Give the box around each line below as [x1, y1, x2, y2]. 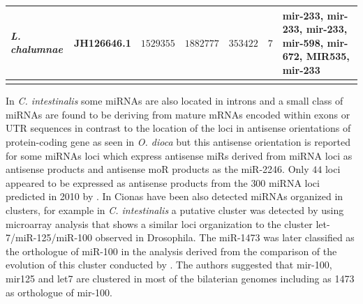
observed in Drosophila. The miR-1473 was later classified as [95, 230, 355, 245]
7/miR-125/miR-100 [6, 230, 93, 245]
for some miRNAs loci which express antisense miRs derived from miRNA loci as [6, 148, 353, 162]
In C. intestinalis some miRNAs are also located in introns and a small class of [6, 93, 343, 108]
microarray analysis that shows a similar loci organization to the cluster [6, 216, 313, 231]
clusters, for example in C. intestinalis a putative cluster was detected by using [6, 202, 344, 217]
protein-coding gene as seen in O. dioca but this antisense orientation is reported [6, 135, 351, 149]
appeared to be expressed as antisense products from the [6, 175, 248, 190]
